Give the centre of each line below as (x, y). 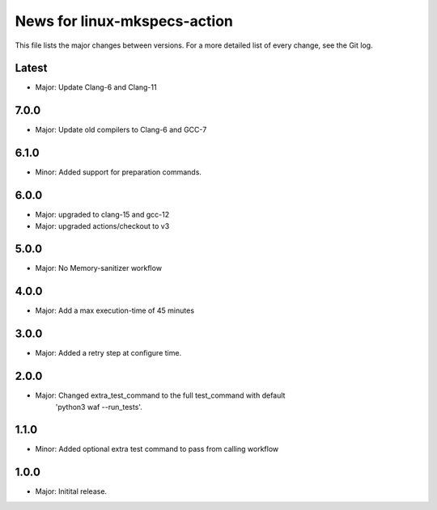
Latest (31, 68)
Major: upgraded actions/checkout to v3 (102, 225)
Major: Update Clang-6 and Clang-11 (96, 87)
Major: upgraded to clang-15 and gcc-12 (102, 215)
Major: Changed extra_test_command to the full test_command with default (160, 395)
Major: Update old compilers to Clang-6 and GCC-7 (121, 130)
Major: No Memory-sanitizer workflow (98, 268)
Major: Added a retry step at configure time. (108, 353)
